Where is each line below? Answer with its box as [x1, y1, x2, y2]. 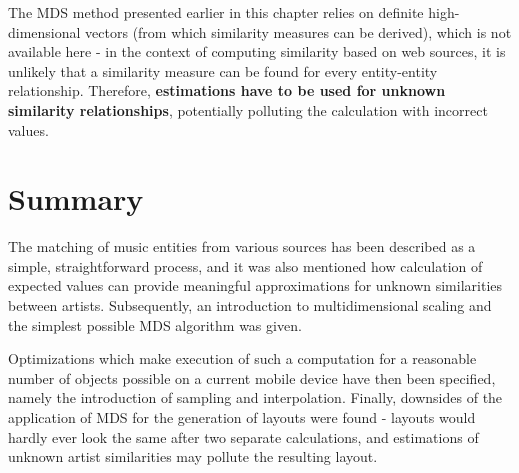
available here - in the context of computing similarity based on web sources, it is [8, 41, 506, 62]
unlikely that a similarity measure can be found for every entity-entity [8, 60, 438, 81]
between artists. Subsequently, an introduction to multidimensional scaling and [8, 295, 492, 316]
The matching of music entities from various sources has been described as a [8, 236, 476, 257]
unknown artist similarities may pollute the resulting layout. [8, 446, 378, 467]
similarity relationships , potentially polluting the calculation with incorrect [8, 99, 488, 120]
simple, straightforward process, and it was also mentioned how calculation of [8, 255, 483, 276]
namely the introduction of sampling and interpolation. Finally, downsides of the [8, 387, 503, 408]
